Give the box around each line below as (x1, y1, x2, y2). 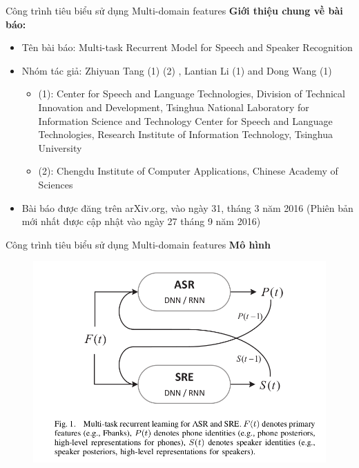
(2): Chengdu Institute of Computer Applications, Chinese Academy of (38, 164, 338, 178)
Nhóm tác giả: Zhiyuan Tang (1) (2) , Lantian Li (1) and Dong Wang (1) (21, 63, 332, 77)
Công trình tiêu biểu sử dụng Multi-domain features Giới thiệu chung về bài (6, 3, 343, 17)
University (38, 140, 82, 155)
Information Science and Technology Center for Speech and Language (38, 113, 333, 128)
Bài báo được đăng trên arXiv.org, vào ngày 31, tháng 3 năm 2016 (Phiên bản (21, 200, 353, 215)
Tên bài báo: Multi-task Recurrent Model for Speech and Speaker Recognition (21, 40, 353, 55)
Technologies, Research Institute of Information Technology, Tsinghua (38, 127, 333, 142)
